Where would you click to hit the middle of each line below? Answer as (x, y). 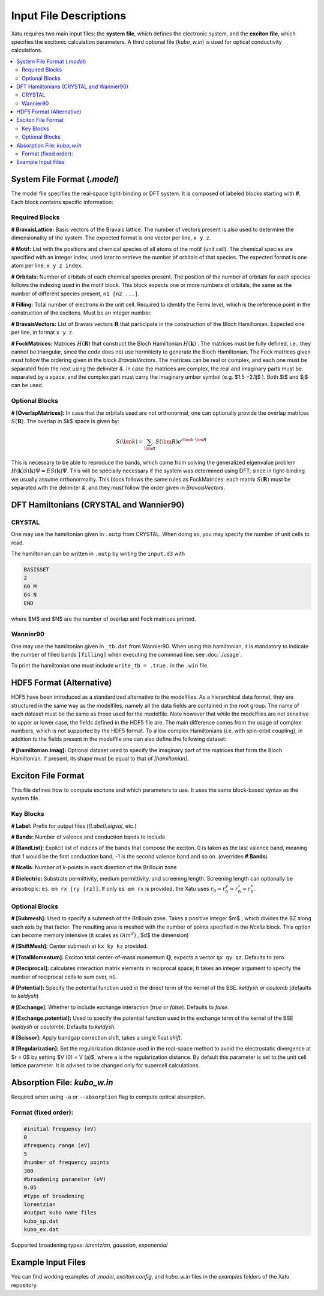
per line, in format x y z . (43, 333)
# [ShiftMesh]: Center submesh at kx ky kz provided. (79, 946)
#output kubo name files (60, 1213)
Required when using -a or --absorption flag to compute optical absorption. (108, 1097)
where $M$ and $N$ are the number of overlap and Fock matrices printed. (103, 619)
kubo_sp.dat (41, 1221)
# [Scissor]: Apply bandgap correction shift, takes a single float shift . (97, 1037)
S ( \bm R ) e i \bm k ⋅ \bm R (181, 441)
